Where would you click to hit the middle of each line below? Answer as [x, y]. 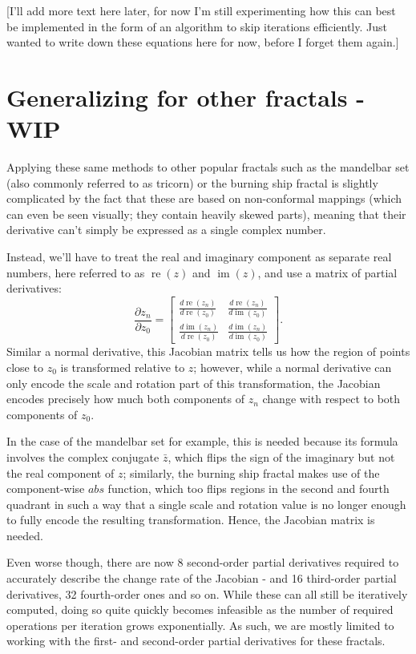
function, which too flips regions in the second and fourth [248, 488]
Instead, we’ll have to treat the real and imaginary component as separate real [199, 257]
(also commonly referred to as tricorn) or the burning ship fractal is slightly [192, 182]
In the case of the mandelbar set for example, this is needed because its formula [202, 441]
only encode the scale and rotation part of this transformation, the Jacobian [194, 383]
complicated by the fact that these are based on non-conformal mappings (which [204, 198]
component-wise [46, 488]
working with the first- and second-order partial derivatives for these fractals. [196, 641]
